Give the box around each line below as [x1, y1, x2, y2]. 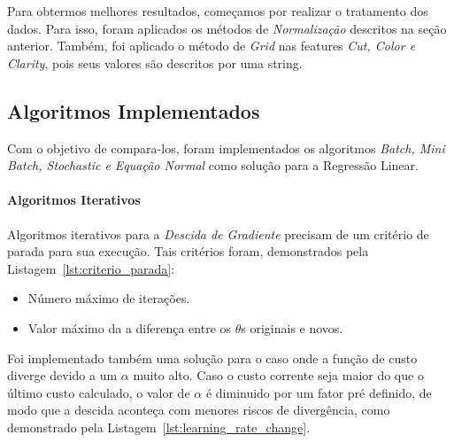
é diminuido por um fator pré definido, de [205, 383, 432, 401]
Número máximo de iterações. [27, 289, 190, 307]
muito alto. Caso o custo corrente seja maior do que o [133, 366, 424, 385]
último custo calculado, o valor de [7, 383, 190, 401]
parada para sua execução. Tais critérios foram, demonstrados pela [7, 242, 369, 260]
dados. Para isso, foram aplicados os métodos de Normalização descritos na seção [7, 19, 447, 37]
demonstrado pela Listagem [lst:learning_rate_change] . [7, 417, 311, 436]
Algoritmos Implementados [7, 97, 260, 124]
